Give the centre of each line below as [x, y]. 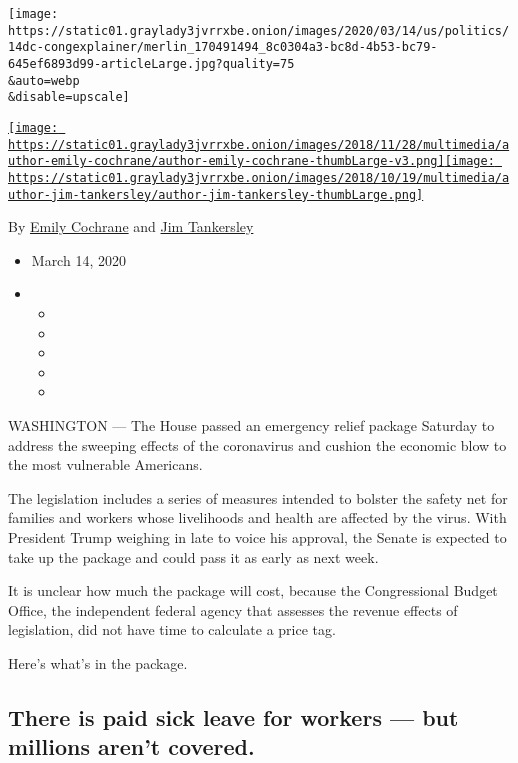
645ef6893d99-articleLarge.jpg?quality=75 [151, 63]
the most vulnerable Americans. [105, 464]
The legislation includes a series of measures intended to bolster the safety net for [258, 497]
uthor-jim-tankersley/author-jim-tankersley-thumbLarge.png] [216, 194]
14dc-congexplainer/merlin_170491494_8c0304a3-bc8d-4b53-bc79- [223, 47]
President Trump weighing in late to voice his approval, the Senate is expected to [257, 536]
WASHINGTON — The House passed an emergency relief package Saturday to [251, 424]
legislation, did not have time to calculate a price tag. [172, 629]
